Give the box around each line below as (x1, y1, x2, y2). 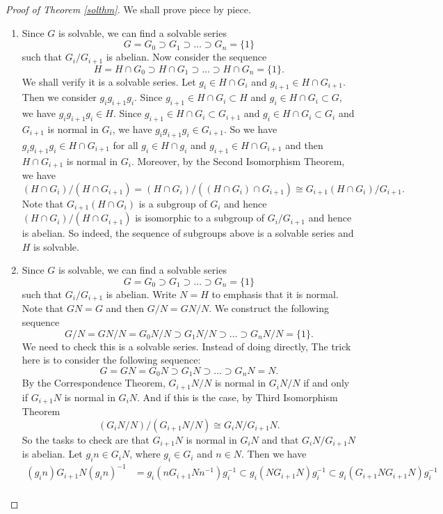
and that (261, 432, 299, 446)
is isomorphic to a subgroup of (135, 210, 264, 225)
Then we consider (22, 90, 97, 104)
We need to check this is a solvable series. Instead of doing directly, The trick (22, 338, 351, 353)
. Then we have (241, 446, 307, 461)
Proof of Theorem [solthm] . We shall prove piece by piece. (6, 2, 251, 16)
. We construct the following (209, 301, 329, 316)
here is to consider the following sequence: (22, 352, 201, 367)
